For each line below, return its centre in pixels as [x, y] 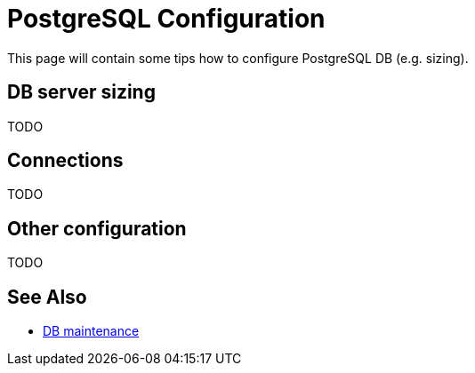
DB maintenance [91, 331]
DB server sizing [81, 92]
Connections [65, 161]
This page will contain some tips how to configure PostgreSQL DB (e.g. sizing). [238, 58]
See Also [47, 297]
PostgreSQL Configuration [166, 19]
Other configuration [97, 228]
